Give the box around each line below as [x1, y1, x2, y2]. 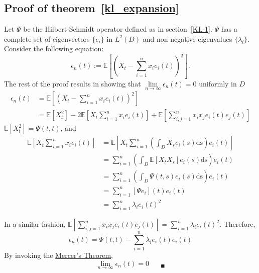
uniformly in [199, 78, 237, 88]
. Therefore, [219, 219, 255, 229]
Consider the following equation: [4, 43, 104, 54]
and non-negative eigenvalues [143, 33, 232, 44]
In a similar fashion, [4, 219, 66, 229]
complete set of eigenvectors [4, 33, 90, 44]
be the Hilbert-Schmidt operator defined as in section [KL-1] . [23, 24, 212, 34]
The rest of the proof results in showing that [4, 78, 141, 88]
